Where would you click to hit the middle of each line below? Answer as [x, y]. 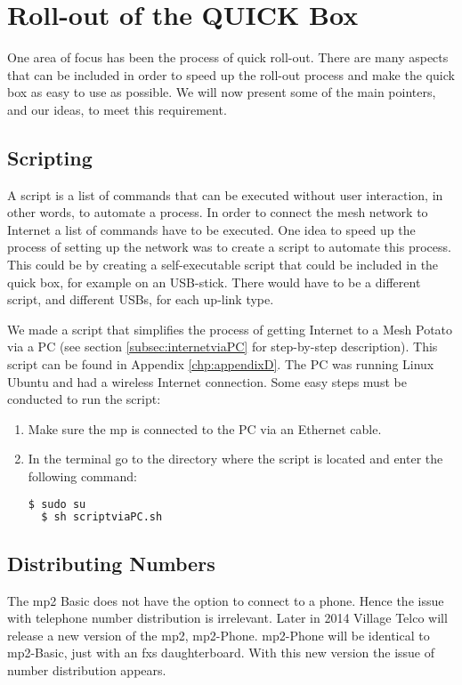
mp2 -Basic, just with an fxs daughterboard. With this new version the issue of [221, 653]
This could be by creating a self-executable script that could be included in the [223, 265]
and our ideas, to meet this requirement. [117, 109]
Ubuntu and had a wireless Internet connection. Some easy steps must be [207, 381]
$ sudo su [57, 504]
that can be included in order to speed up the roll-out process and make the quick [231, 74]
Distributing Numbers [111, 563]
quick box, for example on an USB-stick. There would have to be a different [214, 282]
